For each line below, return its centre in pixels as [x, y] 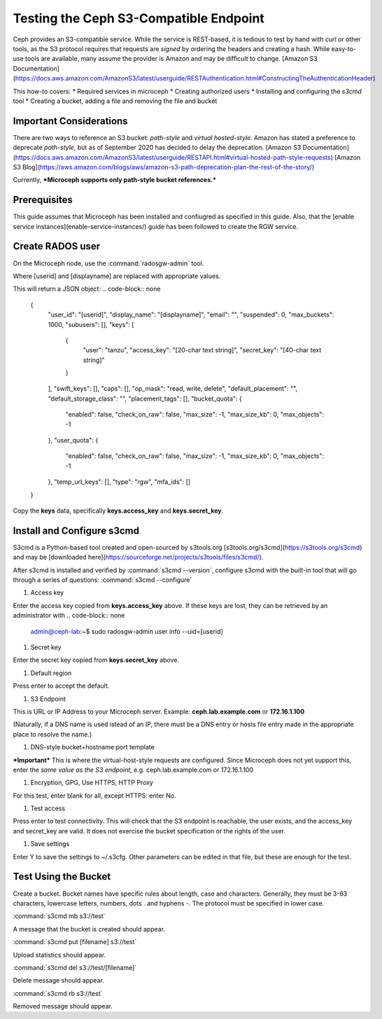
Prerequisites [43, 200]
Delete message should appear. [58, 980]
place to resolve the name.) [52, 734]
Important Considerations [71, 121]
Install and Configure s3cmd [76, 531]
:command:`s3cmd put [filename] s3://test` [75, 942]
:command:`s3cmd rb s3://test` [58, 993]
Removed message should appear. [63, 1006]
